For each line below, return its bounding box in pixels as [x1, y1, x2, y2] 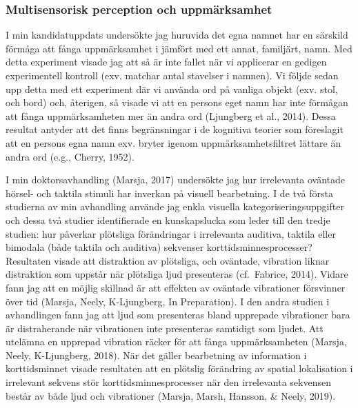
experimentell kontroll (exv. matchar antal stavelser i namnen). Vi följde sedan [6, 68, 339, 82]
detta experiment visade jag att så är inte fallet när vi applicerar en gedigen [6, 54, 327, 69]
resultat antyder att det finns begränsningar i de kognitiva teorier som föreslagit [6, 122, 344, 136]
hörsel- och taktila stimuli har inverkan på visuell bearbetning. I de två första [6, 185, 333, 200]
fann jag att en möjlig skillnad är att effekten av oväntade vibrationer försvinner [6, 280, 346, 294]
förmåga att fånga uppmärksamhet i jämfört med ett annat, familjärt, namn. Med [6, 41, 352, 55]
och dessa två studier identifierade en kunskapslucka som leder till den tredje [6, 212, 330, 227]
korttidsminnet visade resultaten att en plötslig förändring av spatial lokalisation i [6, 361, 353, 376]
